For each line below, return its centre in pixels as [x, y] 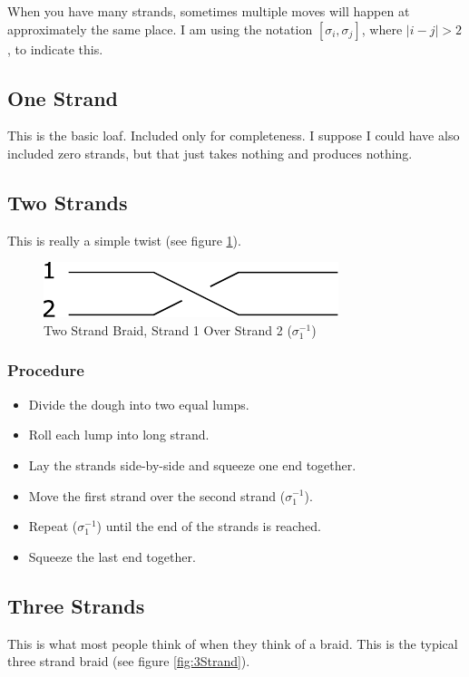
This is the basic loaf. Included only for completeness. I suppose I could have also [234, 135]
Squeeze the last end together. [112, 556]
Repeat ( [53, 526]
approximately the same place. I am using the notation [160, 29]
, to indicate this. [55, 48]
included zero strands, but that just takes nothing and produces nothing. [210, 153]
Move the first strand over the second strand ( [157, 495]
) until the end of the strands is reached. [209, 526]
